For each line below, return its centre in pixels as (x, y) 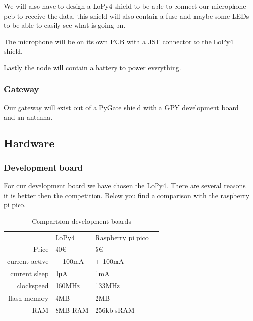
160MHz (68, 285)
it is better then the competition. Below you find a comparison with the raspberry (127, 195)
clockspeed (33, 285)
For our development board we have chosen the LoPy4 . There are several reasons (125, 185)
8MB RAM (72, 310)
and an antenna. (28, 117)
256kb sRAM (115, 310)
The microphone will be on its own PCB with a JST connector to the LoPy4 (119, 41)
